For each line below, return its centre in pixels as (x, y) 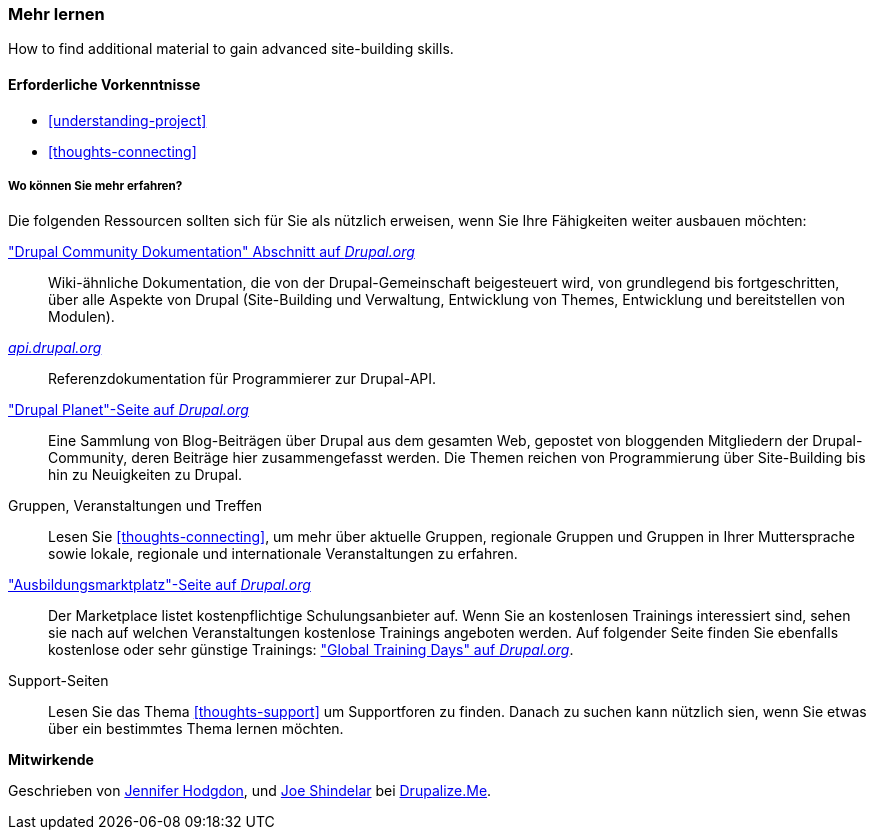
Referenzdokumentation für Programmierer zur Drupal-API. (242, 379)
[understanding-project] (127, 120)
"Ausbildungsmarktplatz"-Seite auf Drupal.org (159, 585)
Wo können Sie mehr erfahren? (95, 185)
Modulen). (81, 317)
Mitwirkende (51, 760)
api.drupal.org (55, 348)
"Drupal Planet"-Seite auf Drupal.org (128, 410)
